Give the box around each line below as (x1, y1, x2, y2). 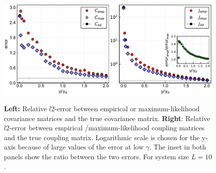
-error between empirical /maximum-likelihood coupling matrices (9, 123, 205, 133)
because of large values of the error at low (18, 142, 144, 152)
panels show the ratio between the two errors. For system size (4, 151, 189, 162)
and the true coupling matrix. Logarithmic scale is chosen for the (4, 132, 200, 142)
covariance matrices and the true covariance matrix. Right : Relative (4, 113, 210, 123)
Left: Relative (4, 103, 47, 114)
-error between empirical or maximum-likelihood (54, 103, 200, 114)
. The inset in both (149, 142, 206, 152)
